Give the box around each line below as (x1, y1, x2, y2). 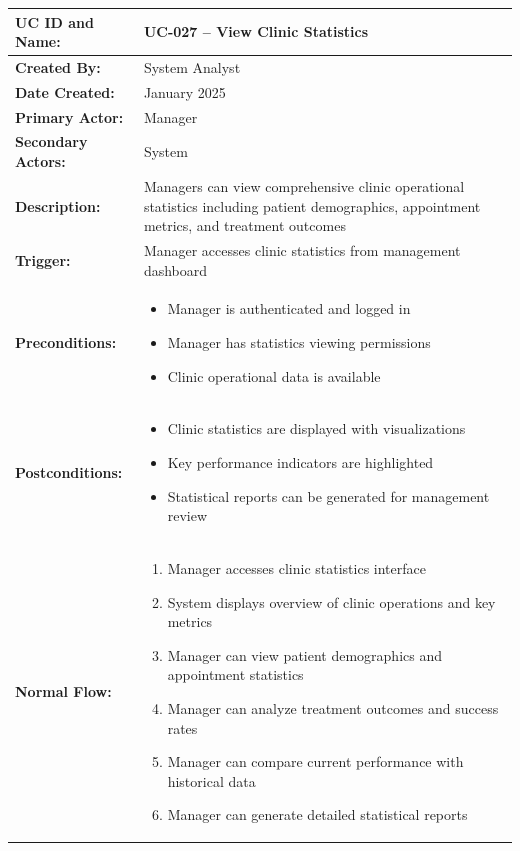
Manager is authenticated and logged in (167, 298, 411, 319)
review (167, 505, 207, 526)
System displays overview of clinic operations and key (167, 591, 496, 612)
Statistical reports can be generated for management (167, 485, 490, 506)
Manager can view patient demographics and (167, 644, 443, 665)
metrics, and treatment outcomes (143, 215, 346, 236)
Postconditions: (15, 461, 123, 482)
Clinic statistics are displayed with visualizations (167, 418, 466, 439)
